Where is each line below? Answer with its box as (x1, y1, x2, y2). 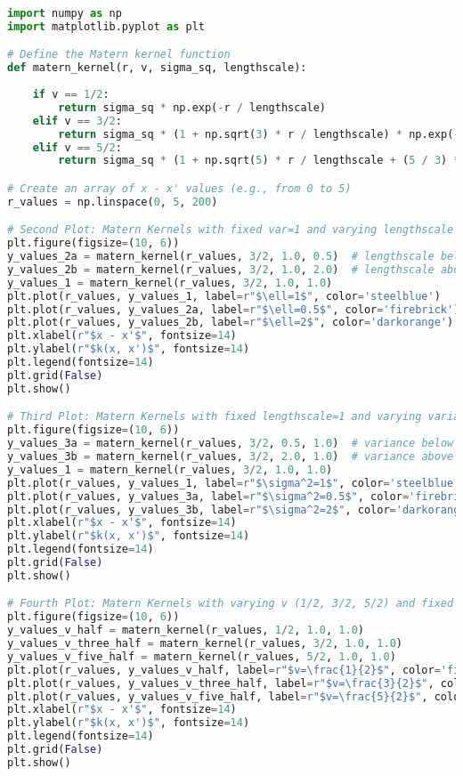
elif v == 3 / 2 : (32, 114, 122, 127)
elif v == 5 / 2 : (32, 141, 122, 154)
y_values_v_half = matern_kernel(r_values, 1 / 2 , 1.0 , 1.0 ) (7, 624, 365, 637)
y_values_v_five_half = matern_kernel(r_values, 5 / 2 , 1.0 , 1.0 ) (7, 650, 396, 663)
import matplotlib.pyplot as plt (7, 20, 205, 33)
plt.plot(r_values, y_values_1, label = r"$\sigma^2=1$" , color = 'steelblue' (7, 476, 460, 489)
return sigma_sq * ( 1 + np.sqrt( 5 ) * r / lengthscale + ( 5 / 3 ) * (58, 154, 460, 167)
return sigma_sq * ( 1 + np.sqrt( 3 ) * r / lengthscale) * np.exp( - (58, 127, 460, 141)
